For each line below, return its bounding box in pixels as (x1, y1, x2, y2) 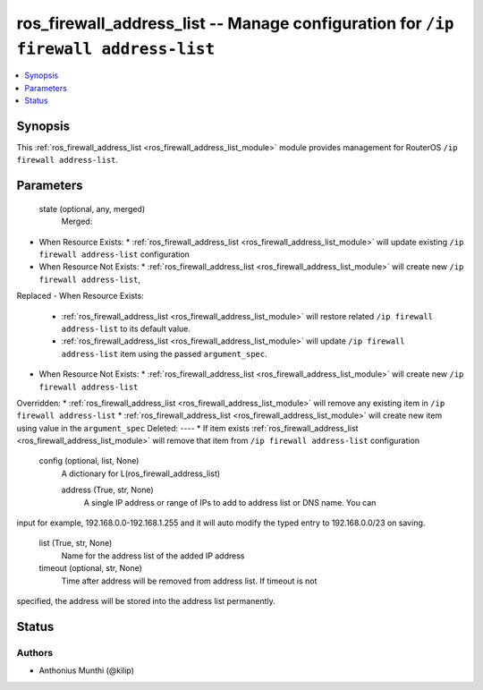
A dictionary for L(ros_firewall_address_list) (61, 468, 221, 479)
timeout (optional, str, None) (38, 563, 143, 574)
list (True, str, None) (38, 538, 113, 549)
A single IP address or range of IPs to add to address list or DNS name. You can (83, 497, 377, 507)
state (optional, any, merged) (38, 203, 146, 214)
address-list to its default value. (61, 323, 191, 334)
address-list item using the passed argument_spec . (61, 348, 267, 359)
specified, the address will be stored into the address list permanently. (16, 595, 276, 606)
